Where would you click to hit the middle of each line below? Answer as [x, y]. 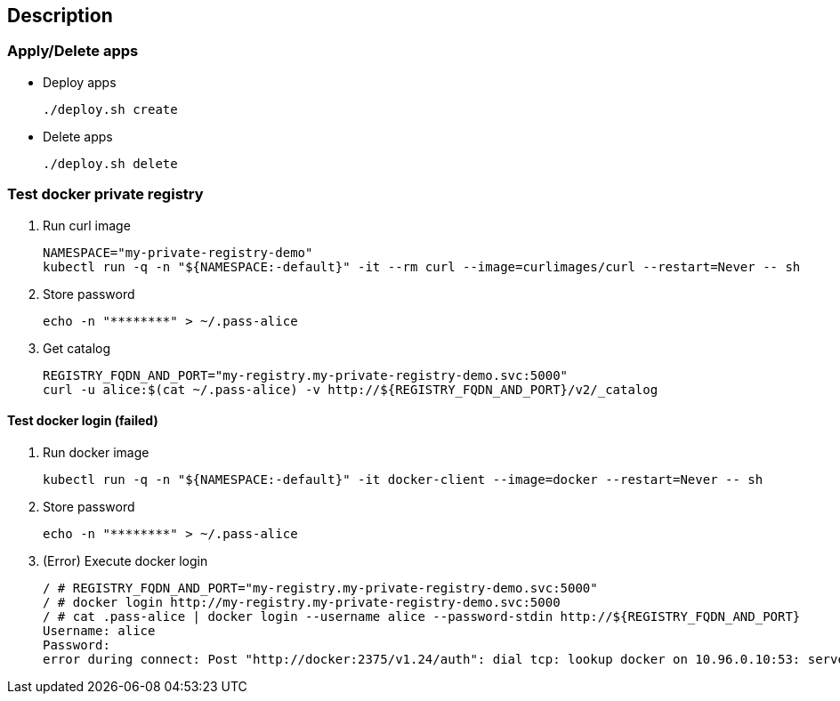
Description [60, 16]
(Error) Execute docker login [125, 560]
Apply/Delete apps [73, 51]
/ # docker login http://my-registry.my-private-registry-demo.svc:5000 [302, 602]
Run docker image [96, 452]
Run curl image [87, 225]
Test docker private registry [105, 194]
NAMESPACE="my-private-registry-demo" [178, 252]
